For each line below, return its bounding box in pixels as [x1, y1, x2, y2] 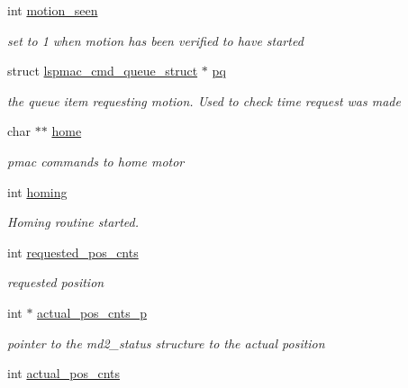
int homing [7, 182, 68, 201]
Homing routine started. [7, 212, 140, 231]
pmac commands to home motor [7, 151, 185, 170]
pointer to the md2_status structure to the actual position [7, 333, 325, 352]
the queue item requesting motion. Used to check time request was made [7, 91, 401, 110]
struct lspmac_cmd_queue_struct [7, 61, 198, 80]
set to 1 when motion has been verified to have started [7, 31, 304, 50]
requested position [7, 273, 104, 292]
